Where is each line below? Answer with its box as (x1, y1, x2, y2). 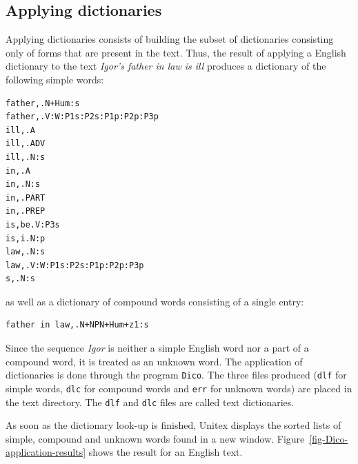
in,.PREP (6, 206, 46, 216)
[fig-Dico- (309, 431, 348, 445)
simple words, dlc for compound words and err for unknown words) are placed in (6, 381, 352, 395)
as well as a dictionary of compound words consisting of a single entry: (6, 294, 304, 308)
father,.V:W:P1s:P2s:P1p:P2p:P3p (6, 112, 159, 122)
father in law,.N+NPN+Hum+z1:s (6, 320, 149, 330)
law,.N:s (6, 247, 46, 257)
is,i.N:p (6, 233, 46, 243)
